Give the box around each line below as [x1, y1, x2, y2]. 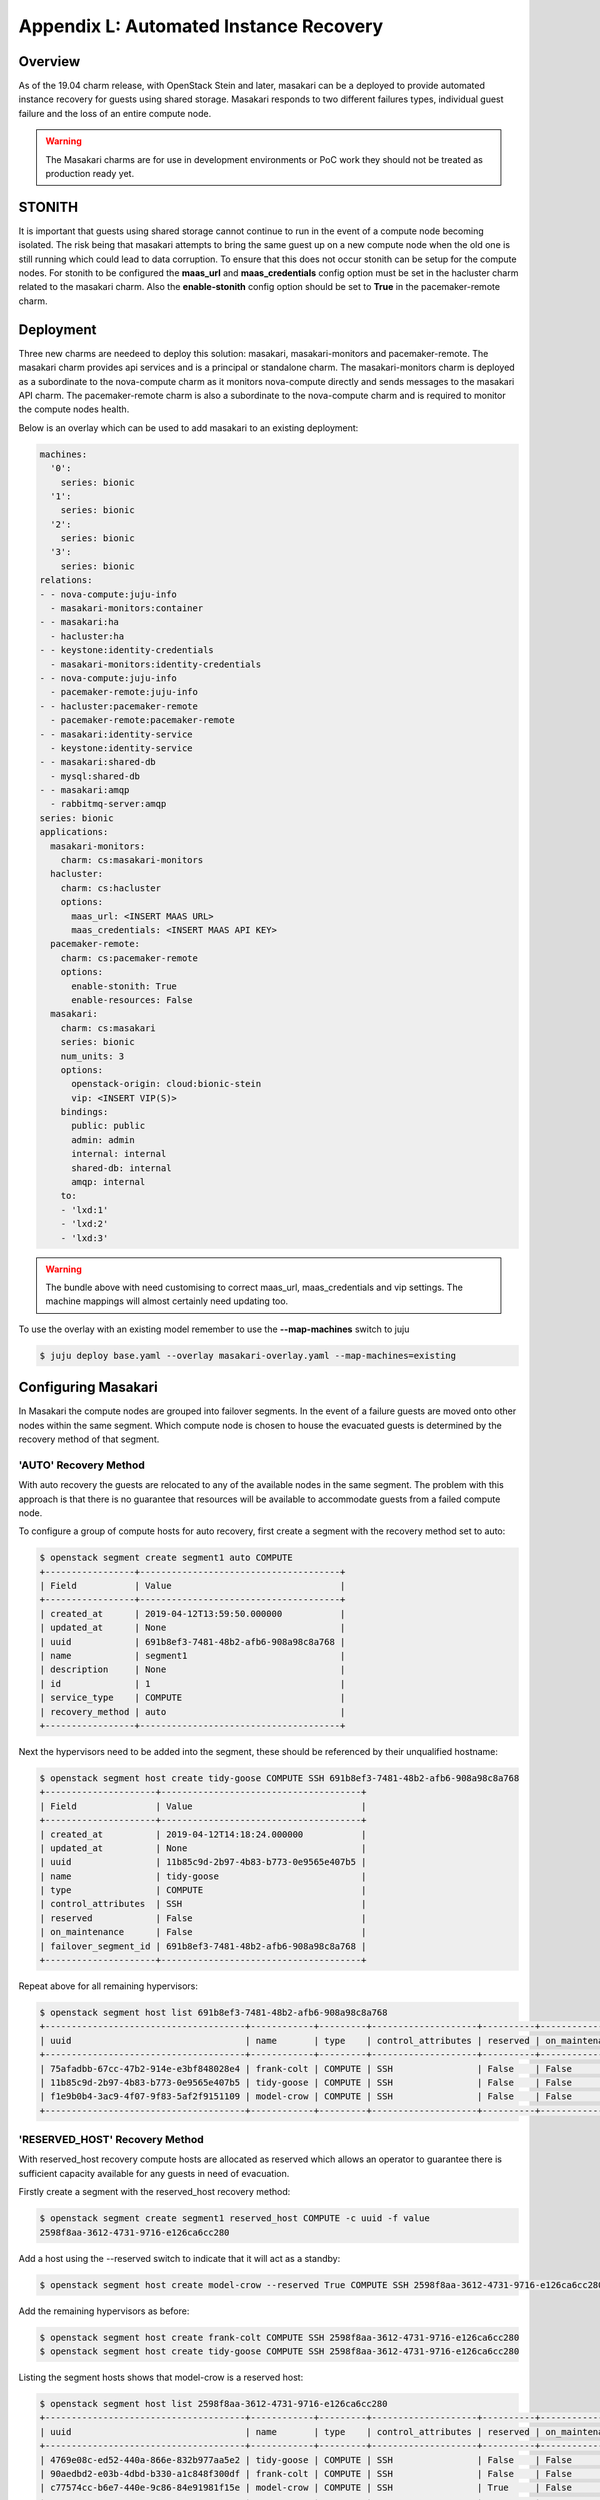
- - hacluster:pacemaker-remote [39, 700, 199, 712]
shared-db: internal [71, 1162, 172, 1174]
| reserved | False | [39, 1912, 367, 1924]
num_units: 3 [60, 1050, 125, 1062]
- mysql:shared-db [50, 770, 140, 782]
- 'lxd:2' [60, 1218, 109, 1230]
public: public [71, 1120, 146, 1132]
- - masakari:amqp [39, 785, 130, 796]
